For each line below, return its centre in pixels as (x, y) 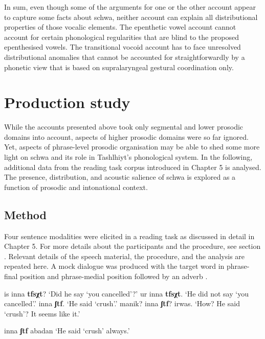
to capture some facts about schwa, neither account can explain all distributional (131, 17)
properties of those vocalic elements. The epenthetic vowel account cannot (120, 27)
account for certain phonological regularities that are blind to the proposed (122, 37)
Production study (67, 102)
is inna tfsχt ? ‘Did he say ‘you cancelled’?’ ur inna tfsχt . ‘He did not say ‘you (126, 293)
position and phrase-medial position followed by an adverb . (114, 276)
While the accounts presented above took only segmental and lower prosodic (124, 127)
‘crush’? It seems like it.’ (42, 313)
